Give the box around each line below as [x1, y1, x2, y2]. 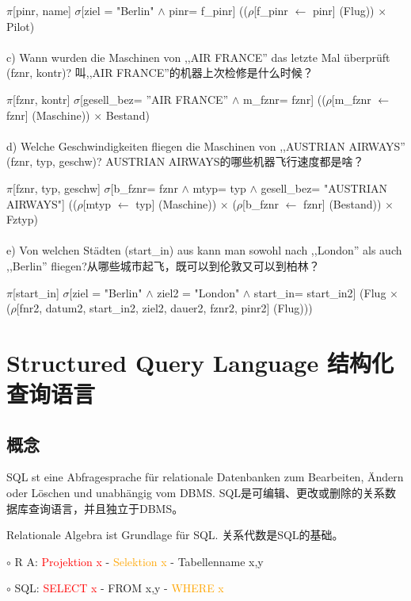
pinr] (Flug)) [312, 2, 375, 18]
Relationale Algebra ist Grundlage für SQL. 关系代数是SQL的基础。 [6, 526, 344, 543]
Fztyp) [6, 211, 38, 228]
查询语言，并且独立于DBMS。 [28, 500, 184, 516]
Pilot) [6, 17, 35, 34]
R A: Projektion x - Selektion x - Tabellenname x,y [14, 553, 264, 569]
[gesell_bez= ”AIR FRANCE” [80, 90, 229, 107]
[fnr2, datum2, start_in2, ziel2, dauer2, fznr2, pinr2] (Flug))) [16, 300, 313, 316]
